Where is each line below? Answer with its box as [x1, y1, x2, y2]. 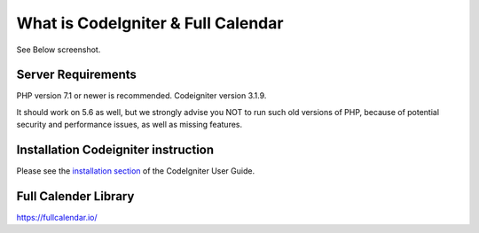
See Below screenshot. [16, 44, 101, 55]
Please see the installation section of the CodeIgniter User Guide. [16, 166, 255, 176]
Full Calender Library [16, 189, 135, 204]
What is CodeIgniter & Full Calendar [16, 13, 284, 33]
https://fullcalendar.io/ [16, 213, 98, 223]
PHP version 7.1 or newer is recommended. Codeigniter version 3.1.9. [16, 90, 267, 101]
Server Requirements [16, 67, 137, 82]
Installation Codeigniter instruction [16, 143, 215, 158]
